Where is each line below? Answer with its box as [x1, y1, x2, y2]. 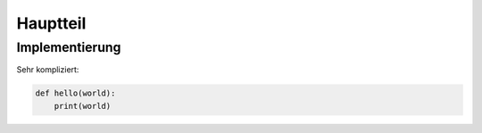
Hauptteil [16, 13, 87, 33]
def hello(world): [35, 88, 116, 98]
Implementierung [16, 39, 121, 55]
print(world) [54, 101, 112, 111]
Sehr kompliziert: [16, 64, 79, 75]
